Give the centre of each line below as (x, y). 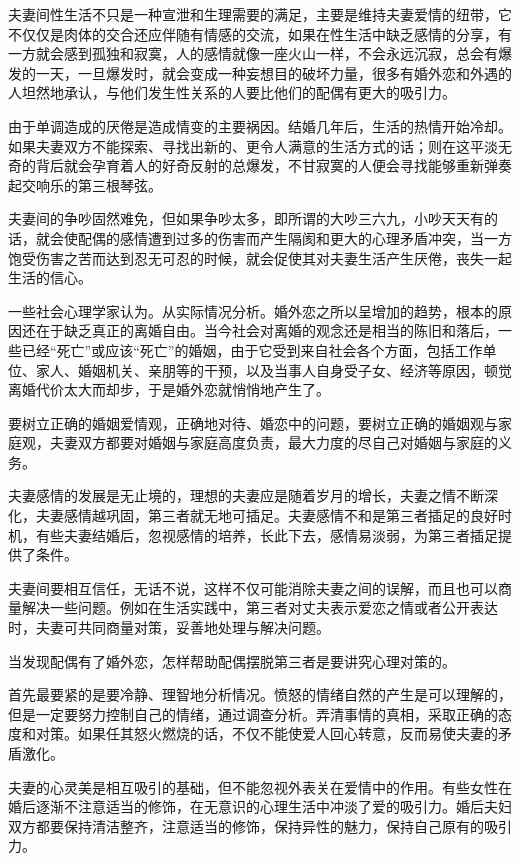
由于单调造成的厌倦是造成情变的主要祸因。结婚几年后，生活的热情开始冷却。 (260, 125)
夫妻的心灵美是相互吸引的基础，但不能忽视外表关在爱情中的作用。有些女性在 (260, 786)
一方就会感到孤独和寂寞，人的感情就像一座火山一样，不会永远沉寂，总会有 (253, 53)
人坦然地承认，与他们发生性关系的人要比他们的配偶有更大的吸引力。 (232, 92)
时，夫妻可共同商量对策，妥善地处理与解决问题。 (169, 627)
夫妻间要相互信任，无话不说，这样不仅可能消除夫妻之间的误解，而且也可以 (253, 587)
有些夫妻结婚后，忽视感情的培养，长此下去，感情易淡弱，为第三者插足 (266, 534)
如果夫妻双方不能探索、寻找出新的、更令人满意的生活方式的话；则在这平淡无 (260, 145)
